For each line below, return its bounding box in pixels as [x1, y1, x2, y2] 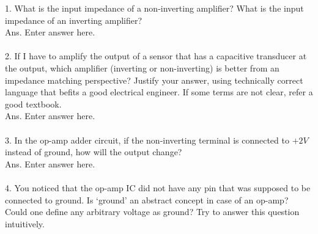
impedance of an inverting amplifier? [5, 13, 142, 26]
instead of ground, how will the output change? [5, 145, 182, 158]
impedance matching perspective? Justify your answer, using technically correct [5, 73, 303, 86]
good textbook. [5, 97, 62, 110]
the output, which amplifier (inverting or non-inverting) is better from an [5, 61, 279, 74]
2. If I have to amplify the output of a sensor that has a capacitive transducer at [5, 49, 307, 62]
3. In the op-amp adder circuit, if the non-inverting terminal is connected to [5, 133, 289, 146]
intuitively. [5, 217, 45, 230]
